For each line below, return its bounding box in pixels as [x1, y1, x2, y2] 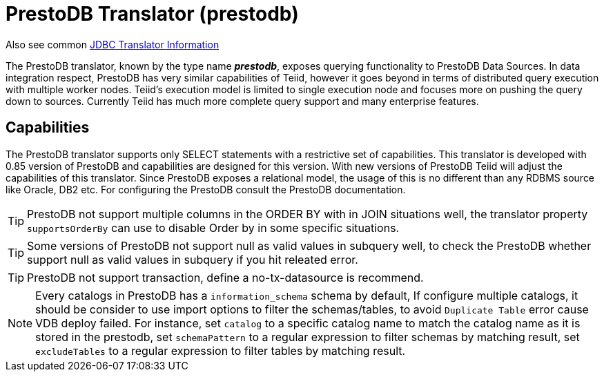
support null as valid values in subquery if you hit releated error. [27, 252, 358, 267]
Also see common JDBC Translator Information [6, 38, 220, 50]
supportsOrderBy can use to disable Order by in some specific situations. [27, 220, 400, 235]
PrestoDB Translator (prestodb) [6, 2, 299, 26]
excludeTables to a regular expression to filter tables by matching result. [35, 343, 406, 358]
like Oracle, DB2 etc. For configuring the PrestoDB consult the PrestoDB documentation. [6, 183, 406, 195]
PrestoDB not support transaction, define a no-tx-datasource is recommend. [27, 270, 424, 284]
